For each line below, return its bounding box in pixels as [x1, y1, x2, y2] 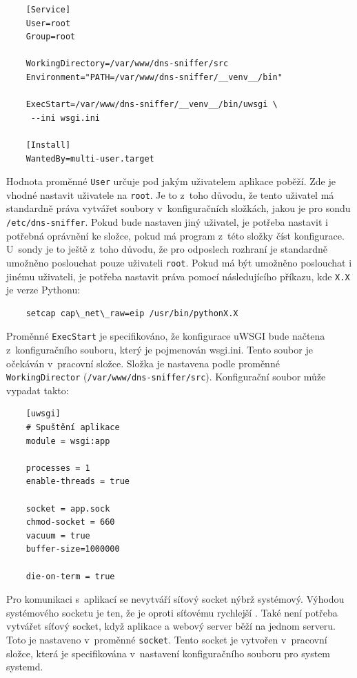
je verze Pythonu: [6, 282, 81, 297]
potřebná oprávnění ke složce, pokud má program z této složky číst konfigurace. [6, 228, 345, 242]
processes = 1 [25, 463, 90, 473]
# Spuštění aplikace [25, 423, 120, 433]
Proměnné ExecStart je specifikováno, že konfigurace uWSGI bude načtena [6, 329, 325, 343]
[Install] [25, 139, 71, 150]
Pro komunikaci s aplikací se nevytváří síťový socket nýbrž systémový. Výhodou [6, 592, 345, 606]
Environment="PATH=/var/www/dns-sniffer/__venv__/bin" [25, 72, 283, 82]
